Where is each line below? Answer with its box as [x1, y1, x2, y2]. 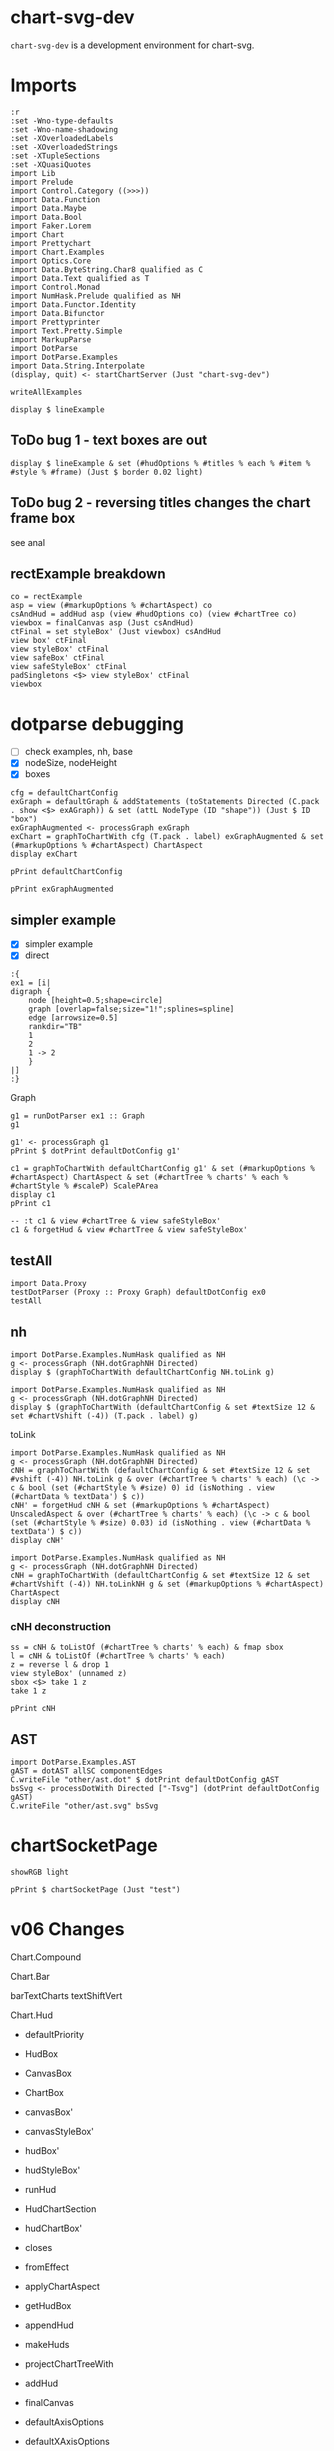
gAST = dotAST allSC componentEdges [10, 1766, 163, 1776]
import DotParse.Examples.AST [10, 1757, 137, 1768]
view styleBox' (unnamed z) [10, 1669, 128, 1679]
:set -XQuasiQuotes [10, 159, 92, 170]
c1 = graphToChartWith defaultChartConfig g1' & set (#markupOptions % [10, 1164, 315, 1174]
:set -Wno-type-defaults [10, 116, 114, 126]
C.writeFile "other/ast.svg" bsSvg [10, 1801, 159, 1811]
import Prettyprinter [10, 317, 101, 327]
